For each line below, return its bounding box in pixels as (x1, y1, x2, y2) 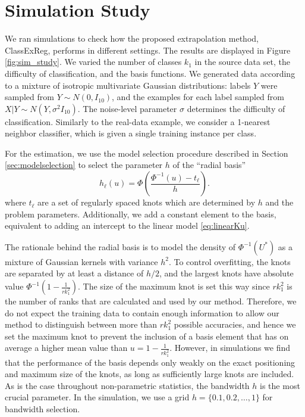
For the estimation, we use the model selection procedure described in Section (5, 147, 288, 159)
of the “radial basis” (172, 158, 246, 171)
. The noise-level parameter (77, 102, 177, 114)
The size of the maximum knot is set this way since (83, 280, 270, 292)
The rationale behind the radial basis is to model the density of (5, 240, 236, 253)
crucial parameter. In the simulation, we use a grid (5, 391, 190, 403)
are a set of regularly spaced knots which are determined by (37, 196, 256, 208)
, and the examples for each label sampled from (112, 91, 284, 103)
